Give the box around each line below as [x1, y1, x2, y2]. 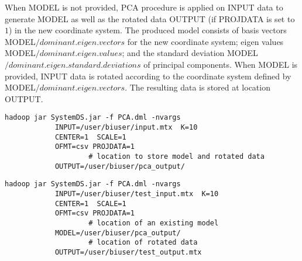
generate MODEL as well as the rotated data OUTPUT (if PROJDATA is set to [5, 12, 295, 25]
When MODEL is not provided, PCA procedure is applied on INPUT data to [5, 1, 283, 13]
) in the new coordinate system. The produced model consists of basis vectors [9, 24, 287, 36]
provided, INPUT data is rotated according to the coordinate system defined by [5, 69, 291, 82]
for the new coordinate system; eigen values [127, 35, 284, 47]
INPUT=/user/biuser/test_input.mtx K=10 [54, 189, 219, 198]
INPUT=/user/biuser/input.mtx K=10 [54, 123, 198, 131]
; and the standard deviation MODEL [122, 47, 258, 59]
